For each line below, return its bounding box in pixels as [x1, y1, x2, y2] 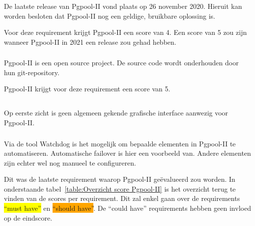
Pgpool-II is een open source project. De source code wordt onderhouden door [4, 57, 239, 68]
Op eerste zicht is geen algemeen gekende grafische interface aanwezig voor [4, 108, 228, 118]
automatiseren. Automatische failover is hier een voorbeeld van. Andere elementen [4, 148, 251, 158]
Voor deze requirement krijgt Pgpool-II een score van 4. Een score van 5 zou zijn [4, 27, 247, 37]
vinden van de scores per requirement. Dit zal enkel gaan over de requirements [4, 193, 240, 203]
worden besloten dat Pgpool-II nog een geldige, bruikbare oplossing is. [4, 10, 215, 21]
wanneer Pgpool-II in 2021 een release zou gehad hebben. [4, 36, 176, 47]
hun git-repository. [4, 67, 59, 77]
